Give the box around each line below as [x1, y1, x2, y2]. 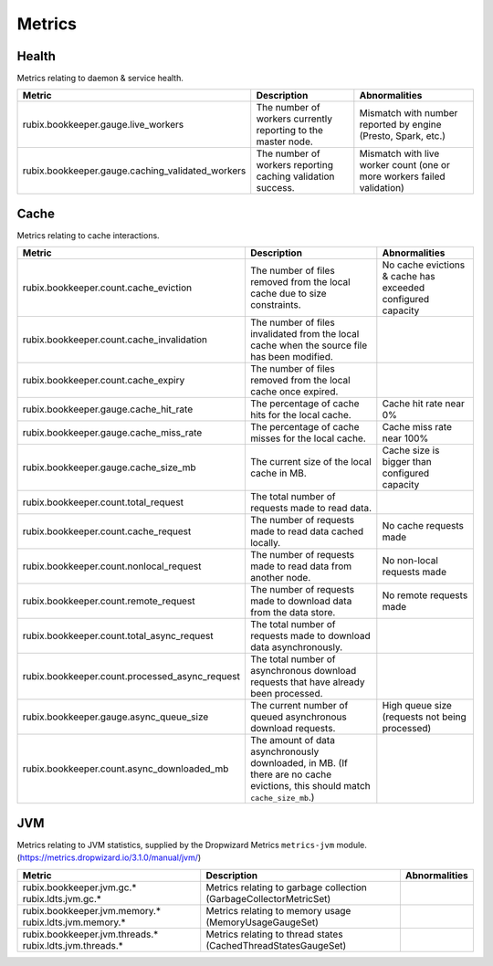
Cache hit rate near [382, 397, 465, 410]
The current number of [249, 699, 349, 712]
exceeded [382, 281, 425, 294]
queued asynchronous [249, 710, 347, 723]
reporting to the [256, 124, 324, 137]
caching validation [256, 170, 335, 183]
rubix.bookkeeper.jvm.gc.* [22, 881, 137, 894]
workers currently [256, 112, 333, 125]
